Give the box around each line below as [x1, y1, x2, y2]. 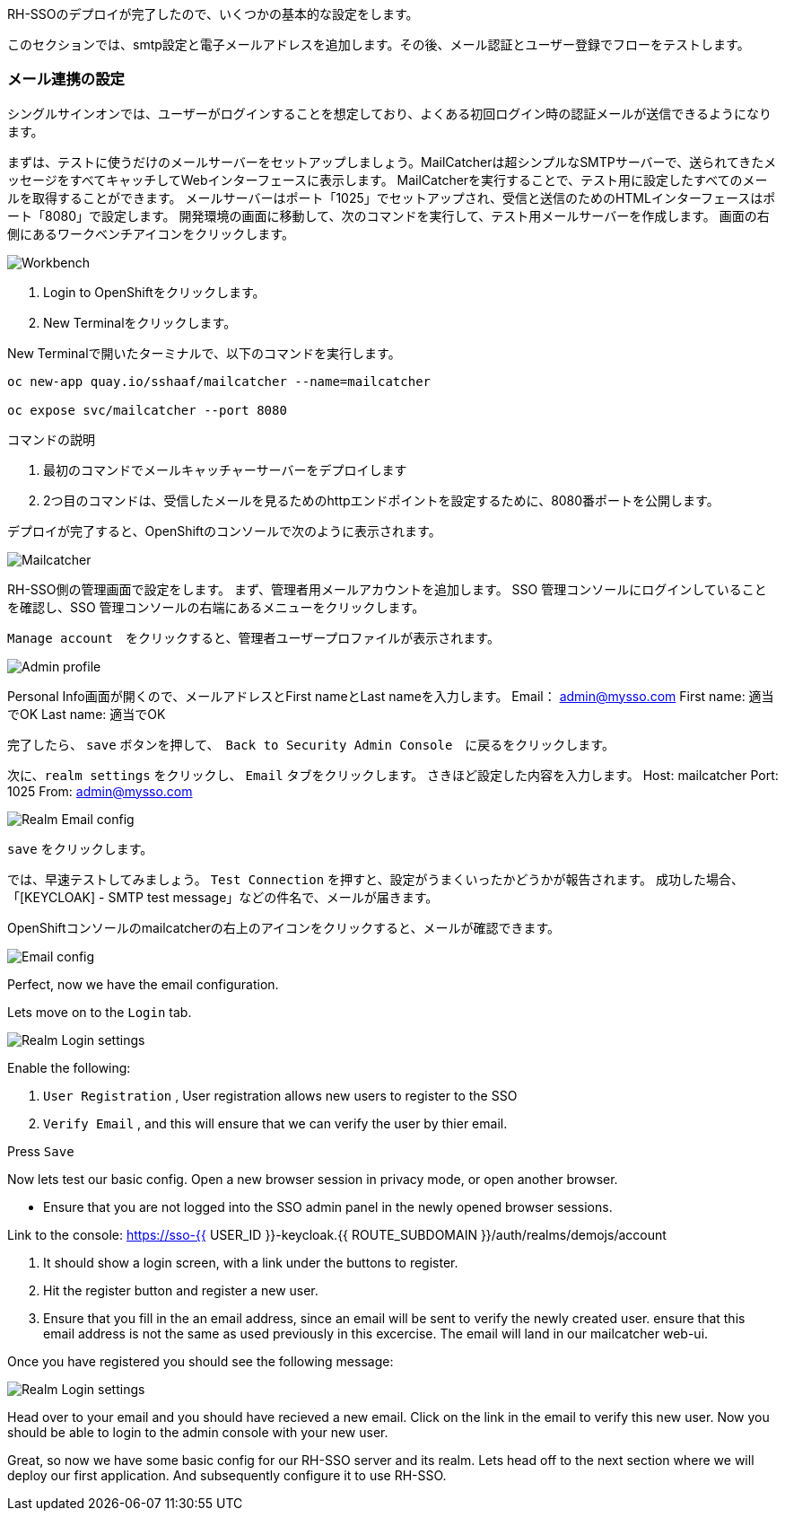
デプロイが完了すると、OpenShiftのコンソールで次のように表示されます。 [7, 522, 441, 539]
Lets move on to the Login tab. [7, 1004, 192, 1020]
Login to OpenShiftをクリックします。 [43, 284, 266, 300]
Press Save [7, 1143, 74, 1159]
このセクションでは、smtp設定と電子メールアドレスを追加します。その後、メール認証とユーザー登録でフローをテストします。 [7, 37, 750, 52]
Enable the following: [7, 1059, 131, 1075]
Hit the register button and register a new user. [43, 1282, 318, 1298]
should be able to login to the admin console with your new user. [7, 1424, 388, 1440]
